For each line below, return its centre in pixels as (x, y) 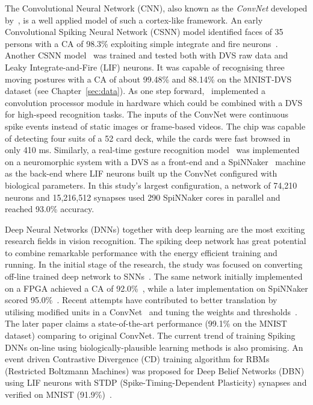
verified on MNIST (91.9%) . (58, 394)
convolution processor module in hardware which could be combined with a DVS (154, 102)
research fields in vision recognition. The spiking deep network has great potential (156, 241)
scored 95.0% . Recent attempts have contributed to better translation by (141, 300)
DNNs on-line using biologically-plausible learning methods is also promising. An (154, 347)
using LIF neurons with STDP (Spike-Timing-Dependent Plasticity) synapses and (156, 382)
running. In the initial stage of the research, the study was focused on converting (154, 264)
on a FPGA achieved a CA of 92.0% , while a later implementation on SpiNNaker (156, 288)
